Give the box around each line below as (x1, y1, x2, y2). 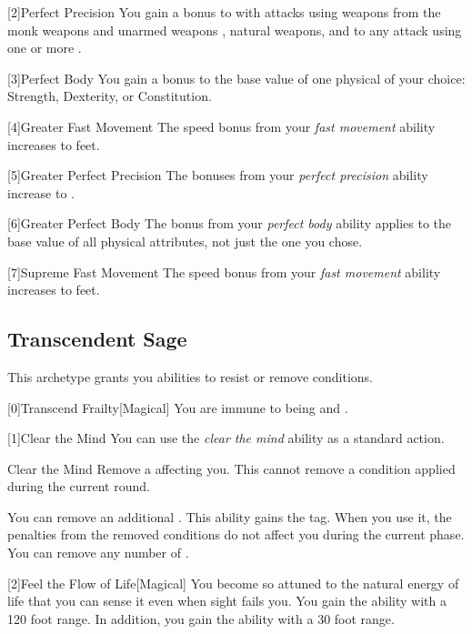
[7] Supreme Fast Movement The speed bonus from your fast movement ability (7, 262, 441, 281)
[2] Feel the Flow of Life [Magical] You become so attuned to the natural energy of (7, 573, 459, 592)
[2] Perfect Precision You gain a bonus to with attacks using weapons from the (7, 3, 441, 21)
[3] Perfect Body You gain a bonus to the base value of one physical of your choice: (7, 68, 466, 87)
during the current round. (7, 477, 150, 496)
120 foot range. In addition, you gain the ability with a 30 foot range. (7, 609, 395, 628)
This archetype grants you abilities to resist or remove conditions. (7, 367, 373, 386)
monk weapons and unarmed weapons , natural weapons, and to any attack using (7, 20, 462, 39)
